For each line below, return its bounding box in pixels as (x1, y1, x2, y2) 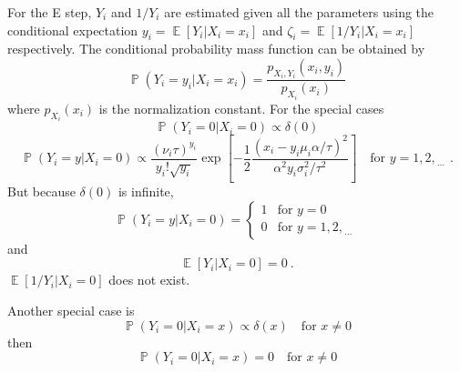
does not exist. (108, 270, 190, 289)
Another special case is (7, 300, 135, 319)
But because (7, 182, 76, 201)
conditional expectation (7, 20, 138, 39)
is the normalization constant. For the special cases (98, 98, 384, 117)
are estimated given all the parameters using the (164, 3, 434, 21)
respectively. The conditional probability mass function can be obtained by (7, 39, 425, 58)
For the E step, (7, 3, 92, 21)
